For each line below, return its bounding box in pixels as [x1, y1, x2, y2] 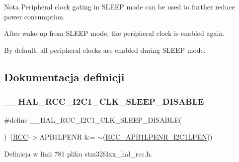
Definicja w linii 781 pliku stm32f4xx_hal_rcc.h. [4, 148, 153, 159]
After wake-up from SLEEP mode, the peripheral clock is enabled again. [4, 28, 225, 38]
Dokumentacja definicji [4, 69, 125, 84]
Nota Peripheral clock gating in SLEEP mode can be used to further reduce [4, 1, 235, 11]
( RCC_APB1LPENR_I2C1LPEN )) [102, 131, 213, 142]
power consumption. [4, 11, 65, 21]
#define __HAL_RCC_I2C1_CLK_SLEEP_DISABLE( [4, 115, 182, 125]
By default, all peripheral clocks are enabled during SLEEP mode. [4, 44, 206, 55]
